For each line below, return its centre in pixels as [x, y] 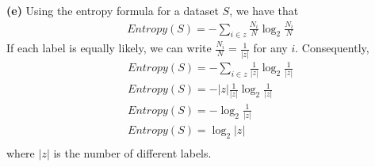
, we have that [264, 10]
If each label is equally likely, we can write [109, 48]
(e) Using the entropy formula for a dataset [113, 10]
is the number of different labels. [132, 153]
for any [270, 48]
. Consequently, [332, 48]
